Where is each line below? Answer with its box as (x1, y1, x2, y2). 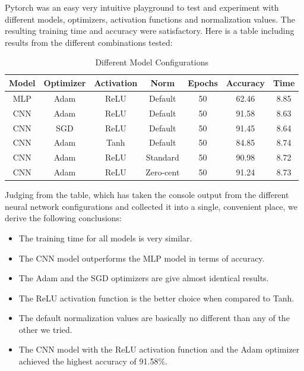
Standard (145, 151, 179, 164)
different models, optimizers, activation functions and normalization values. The (5, 12, 295, 25)
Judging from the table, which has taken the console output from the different (5, 188, 289, 201)
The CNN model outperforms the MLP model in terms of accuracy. (18, 251, 265, 264)
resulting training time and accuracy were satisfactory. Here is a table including (5, 24, 294, 37)
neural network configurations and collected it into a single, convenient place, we (5, 200, 297, 212)
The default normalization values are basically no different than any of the (18, 312, 290, 324)
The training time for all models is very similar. (18, 231, 192, 244)
